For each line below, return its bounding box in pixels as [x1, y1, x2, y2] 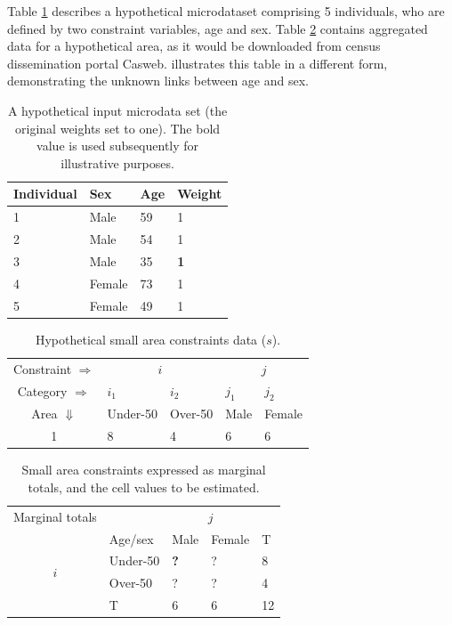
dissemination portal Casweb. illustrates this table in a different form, [7, 53, 388, 72]
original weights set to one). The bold [15, 118, 221, 137]
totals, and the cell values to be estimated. [28, 477, 260, 496]
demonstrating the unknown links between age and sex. [7, 71, 309, 90]
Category [17, 381, 68, 400]
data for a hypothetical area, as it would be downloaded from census [7, 37, 381, 55]
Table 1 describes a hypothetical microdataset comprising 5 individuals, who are [7, 2, 445, 20]
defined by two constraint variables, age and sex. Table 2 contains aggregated [7, 19, 428, 37]
